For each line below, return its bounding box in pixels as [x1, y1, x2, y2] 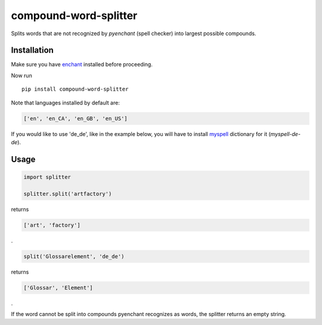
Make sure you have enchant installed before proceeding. [11, 61, 153, 68]
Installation [11, 45, 54, 55]
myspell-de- [270, 130, 301, 137]
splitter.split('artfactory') [23, 190, 112, 197]
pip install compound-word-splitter [21, 86, 129, 92]
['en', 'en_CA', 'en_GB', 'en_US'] [23, 115, 128, 122]
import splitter [23, 174, 72, 180]
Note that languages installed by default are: [11, 99, 120, 106]
